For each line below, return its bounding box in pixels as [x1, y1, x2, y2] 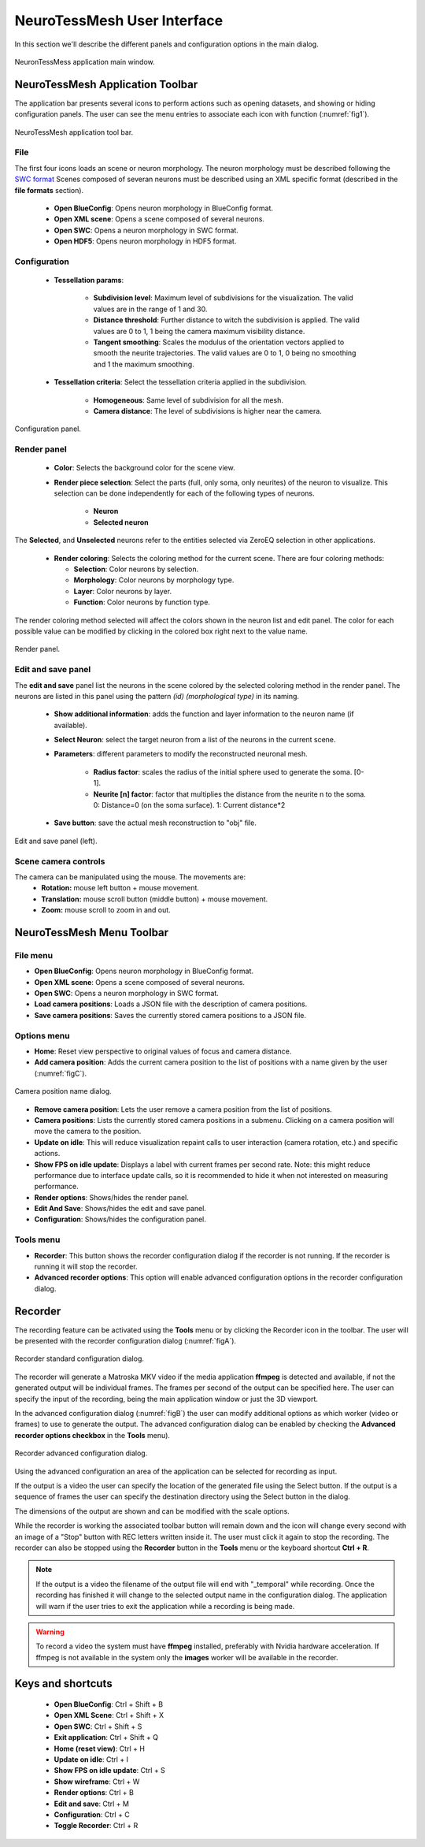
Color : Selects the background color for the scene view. [54, 463, 235, 473]
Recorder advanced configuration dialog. [14, 1448, 148, 1458]
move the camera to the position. [34, 1127, 142, 1136]
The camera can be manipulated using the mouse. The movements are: [14, 871, 246, 882]
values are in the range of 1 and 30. [93, 304, 208, 314]
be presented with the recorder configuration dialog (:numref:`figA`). [14, 1336, 236, 1346]
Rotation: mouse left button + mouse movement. [41, 883, 200, 893]
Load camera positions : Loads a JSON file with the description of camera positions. [34, 999, 308, 1009]
